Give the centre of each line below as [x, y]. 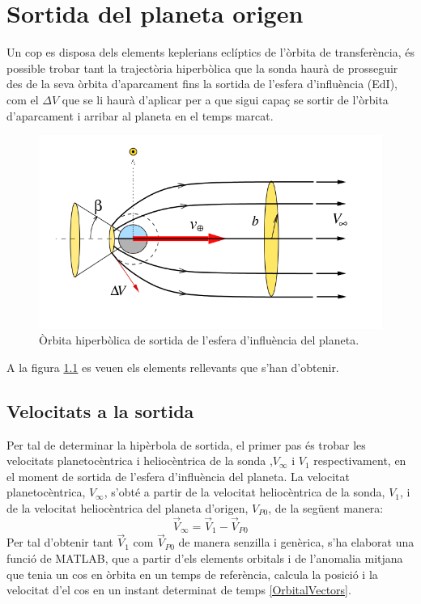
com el [23, 99]
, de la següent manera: [326, 507]
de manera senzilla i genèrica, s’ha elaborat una [296, 542]
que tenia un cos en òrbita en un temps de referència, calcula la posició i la [192, 574]
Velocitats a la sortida [100, 410]
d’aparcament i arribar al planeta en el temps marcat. [140, 115]
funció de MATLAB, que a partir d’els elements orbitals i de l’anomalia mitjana [205, 558]
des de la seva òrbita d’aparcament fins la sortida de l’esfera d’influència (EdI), [202, 84]
